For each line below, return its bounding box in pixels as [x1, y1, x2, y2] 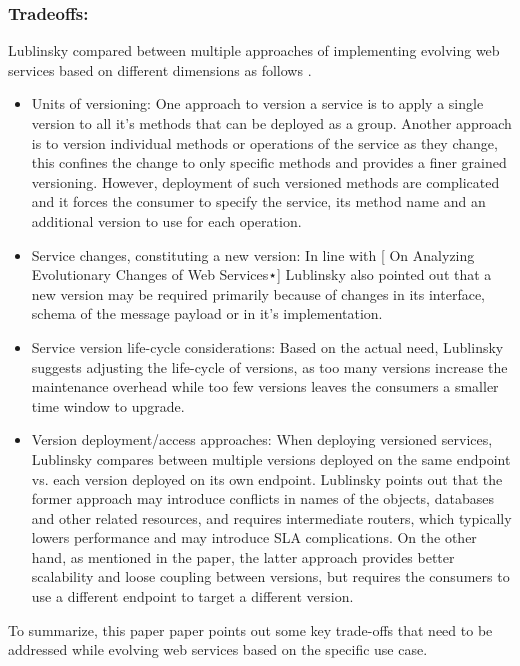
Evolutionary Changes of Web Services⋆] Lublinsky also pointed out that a [31, 264, 492, 285]
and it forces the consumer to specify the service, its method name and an [31, 191, 486, 212]
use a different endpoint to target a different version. [31, 586, 354, 607]
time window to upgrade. [31, 395, 185, 416]
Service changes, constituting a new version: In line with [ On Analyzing [31, 244, 475, 265]
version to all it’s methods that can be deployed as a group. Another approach [31, 113, 512, 133]
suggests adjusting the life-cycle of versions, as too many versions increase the [31, 356, 508, 377]
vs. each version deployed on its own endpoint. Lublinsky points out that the [31, 468, 503, 489]
